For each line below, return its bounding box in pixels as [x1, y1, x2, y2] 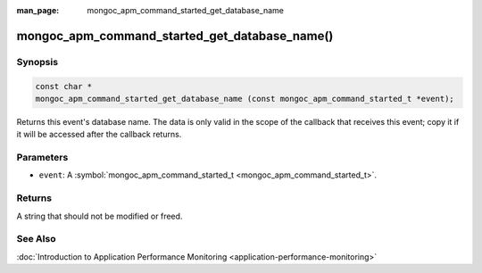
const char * [35, 81, 93, 91]
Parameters [16, 152, 69, 164]
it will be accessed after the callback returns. [16, 129, 182, 140]
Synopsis [16, 55, 58, 68]
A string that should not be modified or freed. [16, 211, 183, 221]
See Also [16, 233, 56, 245]
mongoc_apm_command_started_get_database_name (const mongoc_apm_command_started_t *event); [35, 94, 454, 103]
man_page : [16, 5, 60, 15]
